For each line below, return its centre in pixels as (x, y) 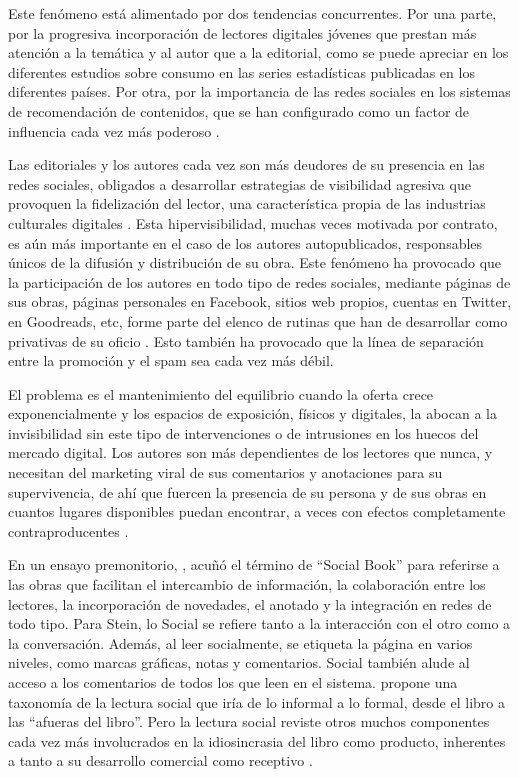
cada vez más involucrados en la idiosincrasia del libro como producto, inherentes (257, 740)
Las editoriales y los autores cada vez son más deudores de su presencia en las (246, 164)
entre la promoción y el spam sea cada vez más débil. (171, 360)
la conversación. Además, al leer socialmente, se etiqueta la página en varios (240, 642)
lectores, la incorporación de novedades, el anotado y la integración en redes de (250, 603)
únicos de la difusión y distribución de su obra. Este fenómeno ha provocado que (255, 262)
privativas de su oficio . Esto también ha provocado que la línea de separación (246, 340)
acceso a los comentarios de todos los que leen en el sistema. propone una (233, 682)
